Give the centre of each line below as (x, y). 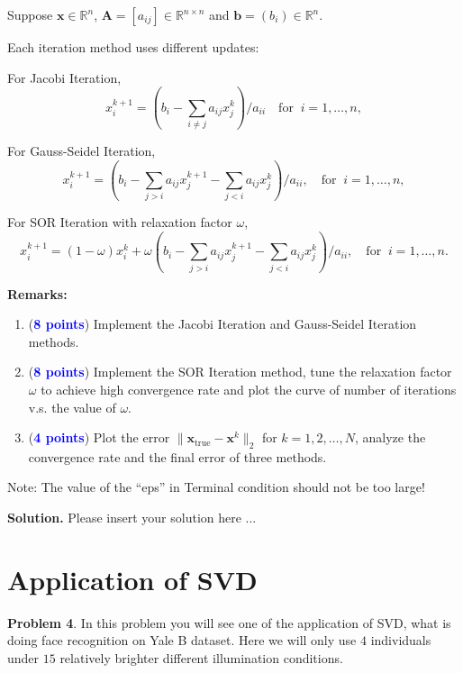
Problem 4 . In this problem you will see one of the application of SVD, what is (229, 622)
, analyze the (390, 437)
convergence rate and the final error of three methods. (177, 456)
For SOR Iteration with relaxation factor (120, 222)
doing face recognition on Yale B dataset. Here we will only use (182, 640)
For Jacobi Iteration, (64, 77)
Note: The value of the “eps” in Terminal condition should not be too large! (216, 487)
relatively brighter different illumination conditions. (201, 657)
